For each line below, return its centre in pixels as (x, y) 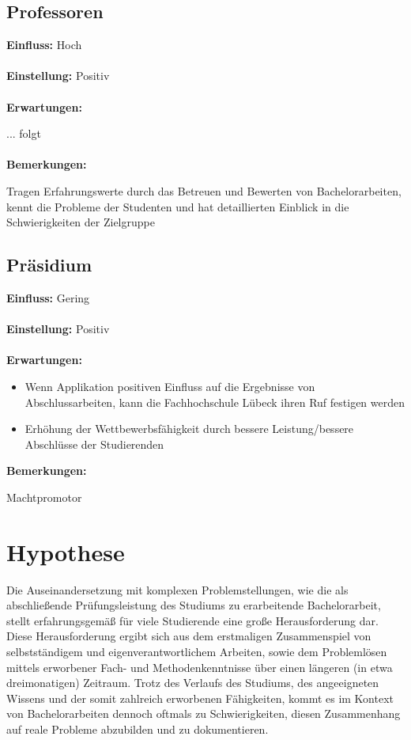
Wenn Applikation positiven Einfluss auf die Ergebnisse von (170, 386)
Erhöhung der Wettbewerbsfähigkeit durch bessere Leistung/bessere (189, 429)
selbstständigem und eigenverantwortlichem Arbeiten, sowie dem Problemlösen (197, 651)
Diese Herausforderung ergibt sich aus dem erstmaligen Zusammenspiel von (189, 636)
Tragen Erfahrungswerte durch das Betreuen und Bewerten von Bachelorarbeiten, (204, 190)
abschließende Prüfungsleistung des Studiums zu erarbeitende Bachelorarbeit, (194, 605)
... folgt (24, 133)
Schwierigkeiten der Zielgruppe (81, 222)
